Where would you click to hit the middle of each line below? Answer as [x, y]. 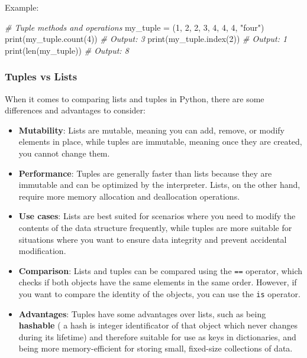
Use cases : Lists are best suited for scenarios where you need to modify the [157, 216]
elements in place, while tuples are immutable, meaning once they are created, [160, 141]
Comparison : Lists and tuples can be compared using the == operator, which [161, 270]
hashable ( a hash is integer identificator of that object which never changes [158, 325]
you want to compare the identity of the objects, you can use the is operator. [159, 293]
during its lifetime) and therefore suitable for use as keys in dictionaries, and [157, 336]
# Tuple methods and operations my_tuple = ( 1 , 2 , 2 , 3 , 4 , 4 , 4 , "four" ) [135, 27]
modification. [42, 251]
